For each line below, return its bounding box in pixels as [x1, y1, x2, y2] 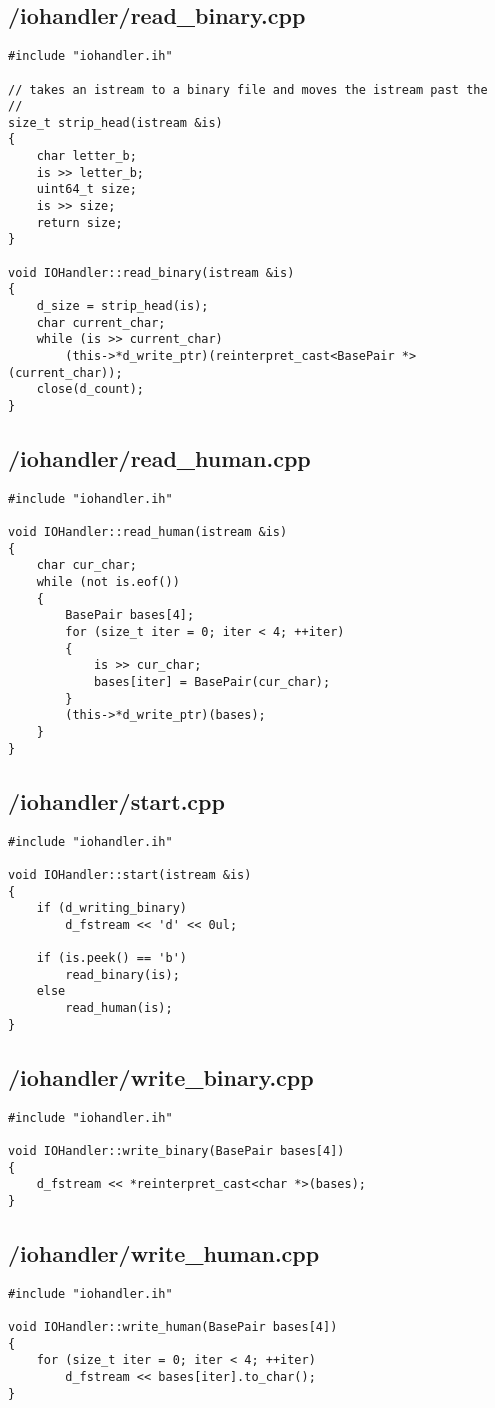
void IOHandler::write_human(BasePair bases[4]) [8, 1320, 338, 1335]
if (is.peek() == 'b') [36, 951, 187, 966]
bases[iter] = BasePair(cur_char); [93, 675, 331, 690]
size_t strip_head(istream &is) [8, 115, 223, 130]
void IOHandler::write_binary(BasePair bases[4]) [8, 1143, 345, 1158]
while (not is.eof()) [36, 575, 180, 590]
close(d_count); [36, 382, 145, 397]
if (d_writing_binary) [36, 901, 187, 916]
